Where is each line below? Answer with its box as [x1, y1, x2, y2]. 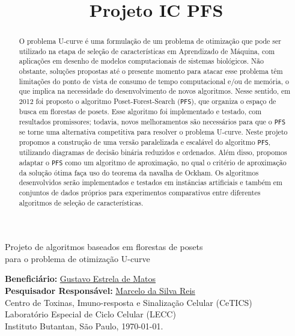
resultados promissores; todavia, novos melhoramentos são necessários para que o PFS [19, 116, 286, 126]
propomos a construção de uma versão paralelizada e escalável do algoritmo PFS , [19, 136, 271, 147]
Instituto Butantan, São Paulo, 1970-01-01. [5, 319, 163, 332]
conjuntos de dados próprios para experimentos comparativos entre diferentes [19, 187, 261, 197]
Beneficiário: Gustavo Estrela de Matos [5, 272, 156, 285]
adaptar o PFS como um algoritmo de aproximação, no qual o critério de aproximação [19, 157, 287, 167]
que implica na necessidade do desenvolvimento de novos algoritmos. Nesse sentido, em [19, 86, 291, 96]
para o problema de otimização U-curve [5, 252, 150, 264]
